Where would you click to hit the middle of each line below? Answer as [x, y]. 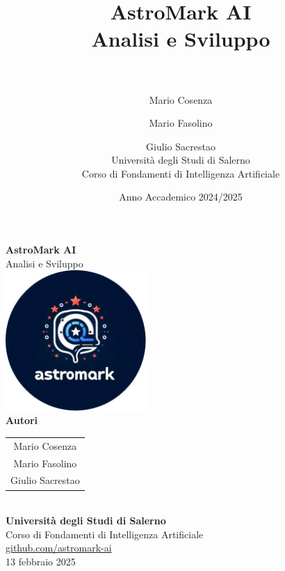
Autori [22, 420]
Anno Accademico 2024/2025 [181, 197]
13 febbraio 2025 [41, 561]
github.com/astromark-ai [59, 548]
